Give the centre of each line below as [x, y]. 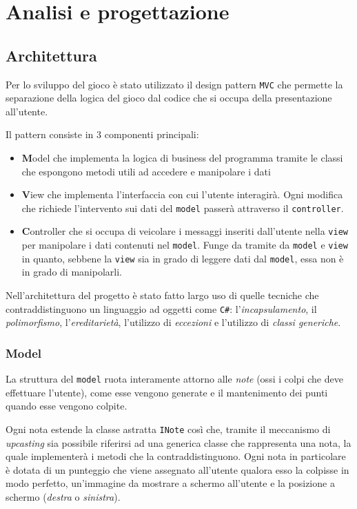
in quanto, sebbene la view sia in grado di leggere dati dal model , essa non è [183, 258]
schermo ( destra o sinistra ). [63, 496]
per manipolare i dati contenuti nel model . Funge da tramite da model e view [185, 245]
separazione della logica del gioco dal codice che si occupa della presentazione [169, 98]
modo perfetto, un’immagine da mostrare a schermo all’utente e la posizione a [170, 483]
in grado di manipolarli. [72, 272]
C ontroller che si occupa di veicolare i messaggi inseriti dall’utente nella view [185, 231]
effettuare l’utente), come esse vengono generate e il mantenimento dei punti [167, 392]
